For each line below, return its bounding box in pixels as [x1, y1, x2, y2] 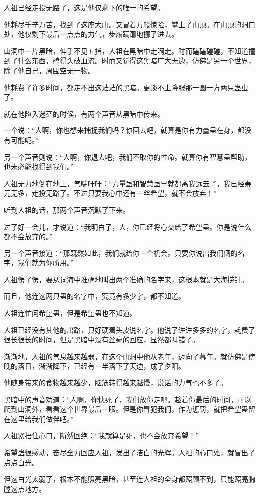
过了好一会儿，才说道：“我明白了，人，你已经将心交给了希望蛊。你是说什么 [4, 221, 252, 232]
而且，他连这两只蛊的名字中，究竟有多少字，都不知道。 [4, 291, 185, 301]
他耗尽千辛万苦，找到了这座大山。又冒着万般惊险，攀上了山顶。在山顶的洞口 [4, 19, 255, 29]
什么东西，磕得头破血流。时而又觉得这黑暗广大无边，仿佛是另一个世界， [17, 55, 255, 66]
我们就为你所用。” [17, 257, 74, 268]
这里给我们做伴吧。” [10, 413, 74, 424]
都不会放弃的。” [4, 231, 53, 242]
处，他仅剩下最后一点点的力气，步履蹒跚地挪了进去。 [4, 29, 178, 39]
